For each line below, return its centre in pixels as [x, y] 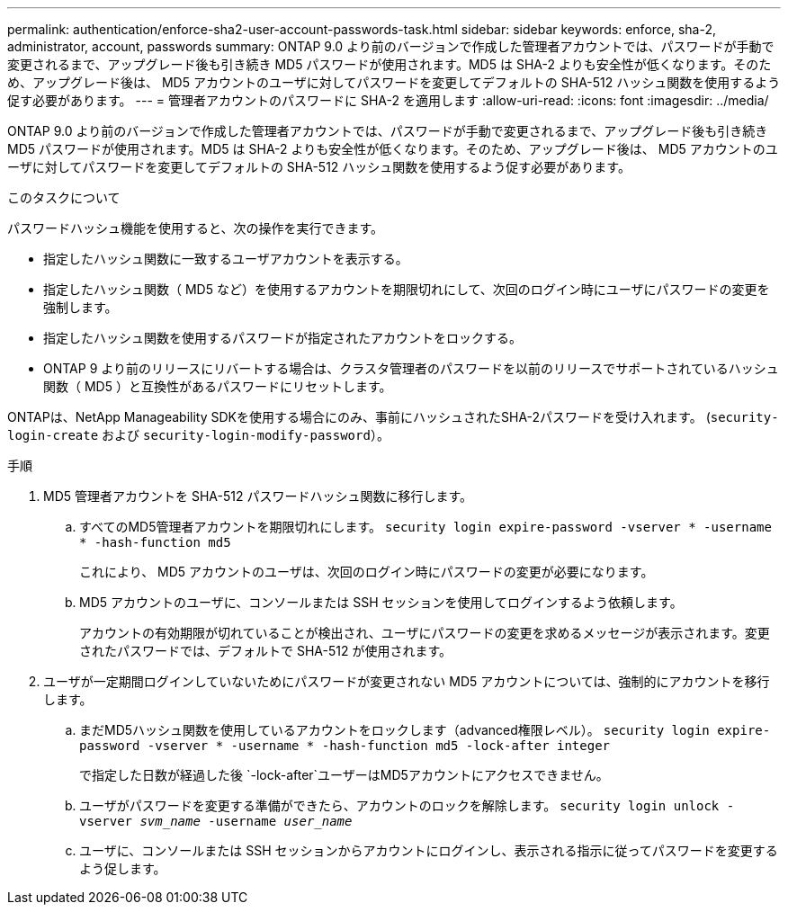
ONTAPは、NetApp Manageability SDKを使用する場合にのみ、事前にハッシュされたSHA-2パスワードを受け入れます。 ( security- [393, 417]
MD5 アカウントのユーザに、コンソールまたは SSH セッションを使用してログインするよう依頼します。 [381, 602]
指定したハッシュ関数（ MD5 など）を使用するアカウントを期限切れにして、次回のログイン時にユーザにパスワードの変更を [407, 289]
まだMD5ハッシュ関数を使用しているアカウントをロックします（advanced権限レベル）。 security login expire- [425, 730]
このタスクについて [64, 197]
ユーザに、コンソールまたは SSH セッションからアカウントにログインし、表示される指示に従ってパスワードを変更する [429, 850]
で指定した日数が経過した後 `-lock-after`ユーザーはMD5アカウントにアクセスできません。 [344, 775]
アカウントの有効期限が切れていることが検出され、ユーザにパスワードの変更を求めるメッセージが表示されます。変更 [425, 633]
